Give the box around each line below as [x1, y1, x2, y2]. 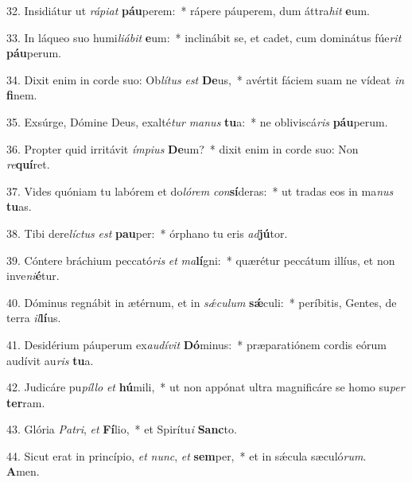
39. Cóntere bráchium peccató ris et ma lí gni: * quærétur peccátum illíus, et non [6, 251, 395, 268]
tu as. [6, 198, 32, 215]
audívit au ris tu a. [6, 352, 94, 368]
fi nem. [6, 87, 37, 103]
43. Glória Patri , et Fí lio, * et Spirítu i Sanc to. [6, 421, 237, 437]
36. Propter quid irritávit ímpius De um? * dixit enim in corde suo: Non [6, 140, 359, 157]
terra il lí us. [6, 309, 61, 326]
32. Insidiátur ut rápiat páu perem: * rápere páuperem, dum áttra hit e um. [6, 2, 370, 18]
